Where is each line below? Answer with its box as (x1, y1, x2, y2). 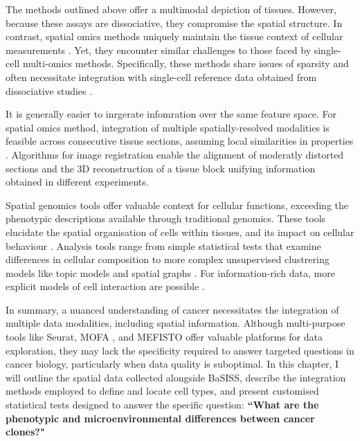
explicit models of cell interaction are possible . (6, 279, 205, 294)
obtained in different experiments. (6, 174, 149, 189)
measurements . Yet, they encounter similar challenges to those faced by (6, 42, 312, 57)
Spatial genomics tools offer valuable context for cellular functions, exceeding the (6, 197, 349, 212)
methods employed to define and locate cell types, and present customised (6, 384, 319, 398)
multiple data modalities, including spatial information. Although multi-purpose (6, 316, 345, 330)
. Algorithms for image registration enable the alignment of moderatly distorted (6, 147, 344, 161)
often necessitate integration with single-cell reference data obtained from (6, 69, 317, 84)
